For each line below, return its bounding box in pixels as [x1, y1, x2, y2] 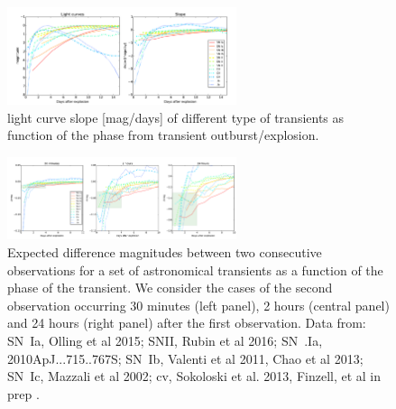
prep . [7, 384, 40, 403]
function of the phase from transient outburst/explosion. [7, 125, 319, 144]
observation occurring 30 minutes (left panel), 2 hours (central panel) [7, 295, 390, 314]
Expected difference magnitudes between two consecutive [7, 242, 322, 261]
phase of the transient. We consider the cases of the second [7, 278, 333, 297]
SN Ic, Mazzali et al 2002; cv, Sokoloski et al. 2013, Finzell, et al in [7, 367, 382, 386]
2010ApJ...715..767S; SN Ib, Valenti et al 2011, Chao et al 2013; [7, 349, 364, 367]
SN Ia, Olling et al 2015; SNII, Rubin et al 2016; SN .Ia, [7, 330, 323, 349]
